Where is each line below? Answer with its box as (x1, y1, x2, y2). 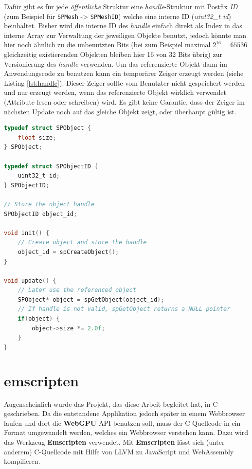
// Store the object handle (4, 200, 95, 208)
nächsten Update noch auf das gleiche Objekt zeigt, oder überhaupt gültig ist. (4, 106, 236, 116)
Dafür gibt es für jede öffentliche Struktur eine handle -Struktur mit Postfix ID (4, 1, 238, 11)
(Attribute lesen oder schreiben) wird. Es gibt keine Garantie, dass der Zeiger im (4, 97, 245, 107)
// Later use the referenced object (18, 287, 137, 294)
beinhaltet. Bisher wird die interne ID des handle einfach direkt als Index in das (4, 20, 242, 31)
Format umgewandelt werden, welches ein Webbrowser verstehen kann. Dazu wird (4, 427, 249, 437)
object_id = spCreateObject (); (18, 248, 119, 255)
